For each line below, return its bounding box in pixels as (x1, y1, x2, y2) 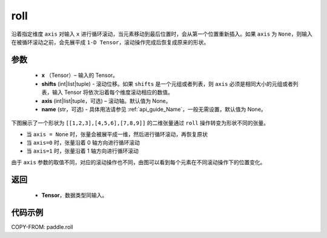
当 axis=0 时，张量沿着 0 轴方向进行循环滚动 (26, 139, 140, 147)
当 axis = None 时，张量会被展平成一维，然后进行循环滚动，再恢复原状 (26, 130, 208, 137)
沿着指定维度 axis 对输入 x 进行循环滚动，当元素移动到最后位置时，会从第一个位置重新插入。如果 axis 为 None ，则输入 (11, 30, 313, 38)
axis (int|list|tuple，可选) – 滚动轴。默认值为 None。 (41, 97, 171, 104)
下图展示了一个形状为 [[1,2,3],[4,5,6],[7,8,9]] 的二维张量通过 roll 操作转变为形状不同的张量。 (11, 119, 269, 127)
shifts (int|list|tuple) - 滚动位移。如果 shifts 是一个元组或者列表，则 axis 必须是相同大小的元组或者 (41, 80, 294, 87)
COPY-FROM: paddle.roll (11, 223, 73, 231)
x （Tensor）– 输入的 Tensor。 (41, 71, 118, 79)
